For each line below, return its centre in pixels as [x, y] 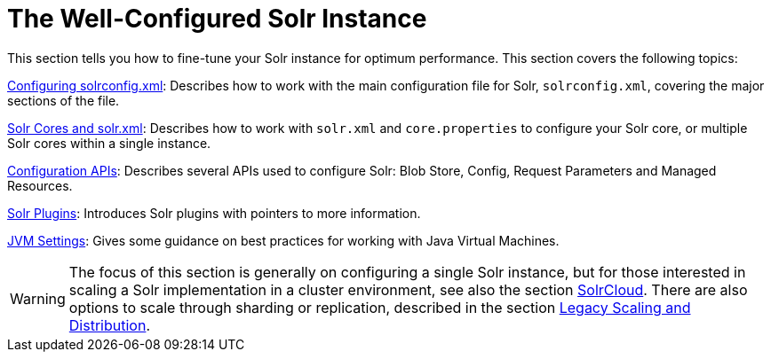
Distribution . [109, 325]
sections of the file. [64, 100]
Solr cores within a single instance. [109, 143]
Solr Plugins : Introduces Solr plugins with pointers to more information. [214, 213]
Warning [38, 298]
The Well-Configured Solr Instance [217, 19]
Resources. [40, 185]
